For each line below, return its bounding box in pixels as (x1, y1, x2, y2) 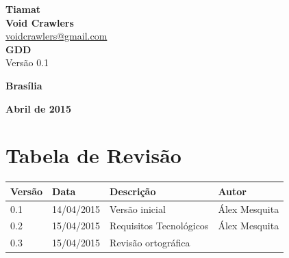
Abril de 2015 (5, 101, 71, 115)
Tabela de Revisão (5, 141, 181, 169)
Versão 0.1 (5, 55, 49, 70)
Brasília (5, 78, 42, 92)
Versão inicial (110, 201, 166, 216)
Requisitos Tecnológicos (110, 218, 209, 233)
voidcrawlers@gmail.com (5, 29, 108, 43)
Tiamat (5, 2, 40, 16)
